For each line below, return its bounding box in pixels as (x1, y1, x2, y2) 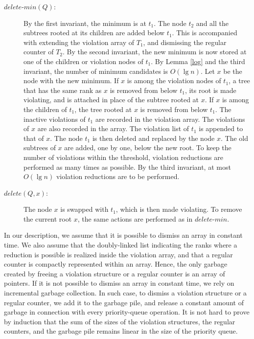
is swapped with (60, 204, 109, 214)
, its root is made (185, 85, 236, 95)
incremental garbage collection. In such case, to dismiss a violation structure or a (4, 288, 247, 298)
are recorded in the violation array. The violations (95, 113, 245, 124)
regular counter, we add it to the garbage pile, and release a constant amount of (4, 297, 244, 307)
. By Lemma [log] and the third (151, 56, 245, 66)
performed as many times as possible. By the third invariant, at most (23, 161, 231, 172)
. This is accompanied (172, 27, 237, 38)
